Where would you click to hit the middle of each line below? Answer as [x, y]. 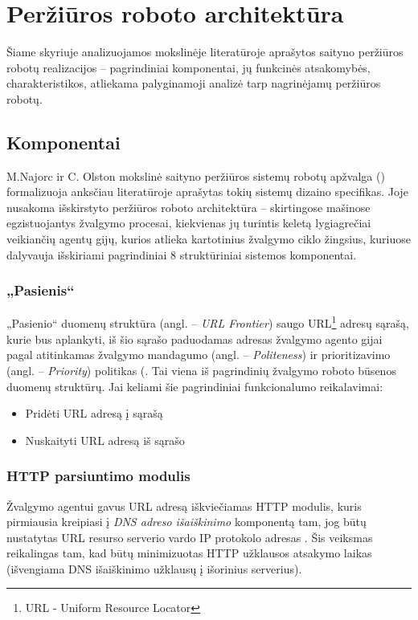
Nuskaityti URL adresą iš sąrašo [105, 440]
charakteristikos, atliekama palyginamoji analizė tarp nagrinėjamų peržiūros [194, 83]
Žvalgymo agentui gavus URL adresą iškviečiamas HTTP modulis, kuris [184, 506]
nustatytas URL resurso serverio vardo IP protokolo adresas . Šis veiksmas [190, 537]
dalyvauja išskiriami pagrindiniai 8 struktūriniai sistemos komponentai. [182, 254]
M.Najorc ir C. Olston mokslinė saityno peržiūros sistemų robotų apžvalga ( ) [196, 175]
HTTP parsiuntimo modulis [98, 476]
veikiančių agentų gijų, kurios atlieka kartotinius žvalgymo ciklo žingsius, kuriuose [209, 239]
